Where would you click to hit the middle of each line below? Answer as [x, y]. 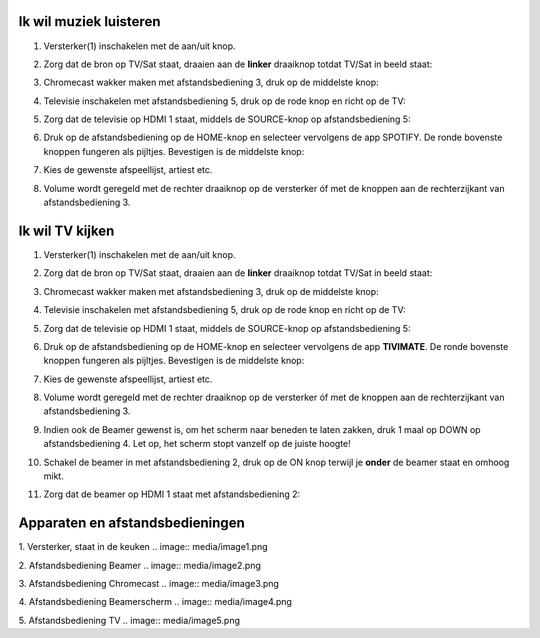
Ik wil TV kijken [66, 230]
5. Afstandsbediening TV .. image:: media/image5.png [129, 620]
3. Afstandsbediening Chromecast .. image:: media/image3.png [149, 584]
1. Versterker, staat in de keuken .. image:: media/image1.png [143, 547]
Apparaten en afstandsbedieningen [131, 523]
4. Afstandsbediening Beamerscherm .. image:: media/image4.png [155, 602]
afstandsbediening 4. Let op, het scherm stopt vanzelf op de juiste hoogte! [197, 444]
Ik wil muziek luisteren [89, 21]
